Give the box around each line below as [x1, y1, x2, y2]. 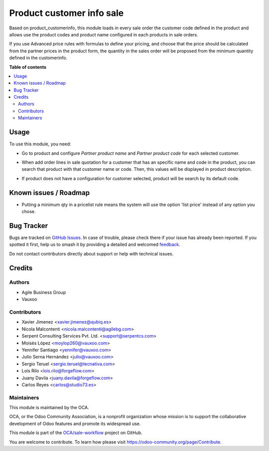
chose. [21, 209, 36, 214]
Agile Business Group [21, 289, 66, 295]
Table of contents [9, 64, 47, 70]
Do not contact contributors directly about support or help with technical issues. [9, 250, 174, 256]
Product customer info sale [9, 7, 124, 18]
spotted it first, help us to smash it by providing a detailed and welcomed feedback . [9, 241, 180, 247]
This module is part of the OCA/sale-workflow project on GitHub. [9, 430, 142, 436]
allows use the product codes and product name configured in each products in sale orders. [9, 31, 199, 37]
